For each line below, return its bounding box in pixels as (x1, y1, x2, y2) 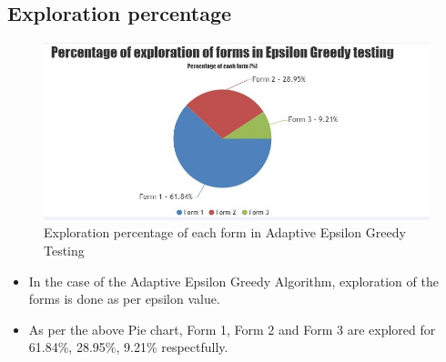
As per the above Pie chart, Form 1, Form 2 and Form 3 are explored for (28, 319, 436, 338)
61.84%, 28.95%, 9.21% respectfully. (28, 337, 228, 357)
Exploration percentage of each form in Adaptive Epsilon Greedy (44, 223, 406, 242)
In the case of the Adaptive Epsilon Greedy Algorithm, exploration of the (28, 271, 439, 290)
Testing (44, 240, 85, 259)
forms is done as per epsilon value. (28, 289, 220, 308)
